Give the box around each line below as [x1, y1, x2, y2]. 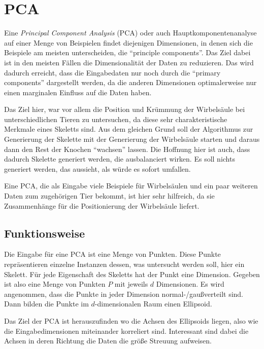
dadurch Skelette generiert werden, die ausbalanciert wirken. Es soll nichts [4, 153, 235, 164]
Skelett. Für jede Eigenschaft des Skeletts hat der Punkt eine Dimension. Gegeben [4, 268, 260, 279]
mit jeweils [114, 279, 148, 289]
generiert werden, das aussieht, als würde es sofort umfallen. [4, 163, 191, 174]
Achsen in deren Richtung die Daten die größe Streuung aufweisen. [4, 335, 212, 346]
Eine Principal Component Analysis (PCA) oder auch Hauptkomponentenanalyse [4, 27, 257, 38]
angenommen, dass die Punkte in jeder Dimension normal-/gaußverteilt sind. [4, 288, 244, 299]
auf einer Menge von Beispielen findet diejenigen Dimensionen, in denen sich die [4, 37, 253, 48]
